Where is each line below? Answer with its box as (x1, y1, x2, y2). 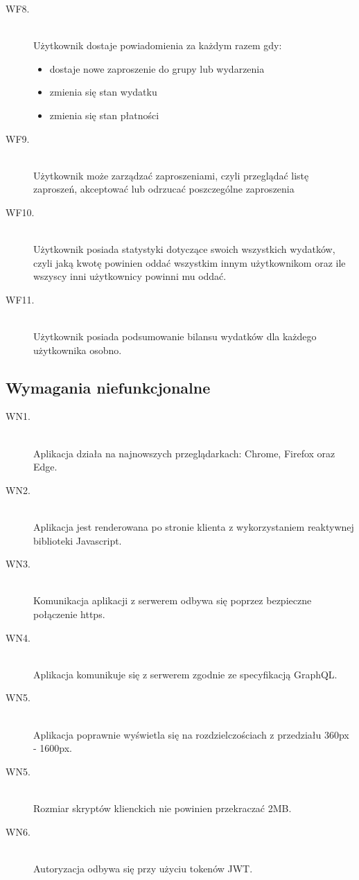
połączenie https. (33, 607, 105, 622)
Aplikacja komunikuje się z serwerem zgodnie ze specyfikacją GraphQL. (33, 667, 338, 681)
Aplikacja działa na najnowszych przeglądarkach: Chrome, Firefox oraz (33, 446, 335, 460)
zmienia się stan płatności (49, 107, 159, 122)
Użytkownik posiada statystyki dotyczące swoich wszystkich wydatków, (33, 242, 335, 256)
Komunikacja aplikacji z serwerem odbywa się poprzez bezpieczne (33, 593, 312, 608)
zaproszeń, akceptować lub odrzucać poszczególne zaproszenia (33, 182, 295, 196)
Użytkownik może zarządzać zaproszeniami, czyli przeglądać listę (33, 168, 309, 182)
